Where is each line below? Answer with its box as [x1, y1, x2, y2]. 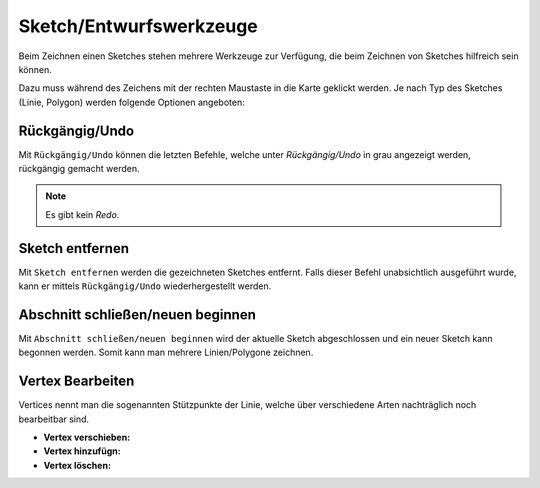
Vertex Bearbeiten [18, 373, 135, 390]
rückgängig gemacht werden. [18, 163, 140, 175]
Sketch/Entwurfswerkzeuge [18, 15, 259, 37]
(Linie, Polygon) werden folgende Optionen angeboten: [18, 96, 245, 108]
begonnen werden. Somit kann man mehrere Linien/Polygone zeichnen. [18, 346, 314, 359]
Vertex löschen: [43, 459, 112, 471]
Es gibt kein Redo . [45, 208, 120, 220]
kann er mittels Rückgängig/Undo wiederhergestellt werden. [18, 280, 272, 292]
